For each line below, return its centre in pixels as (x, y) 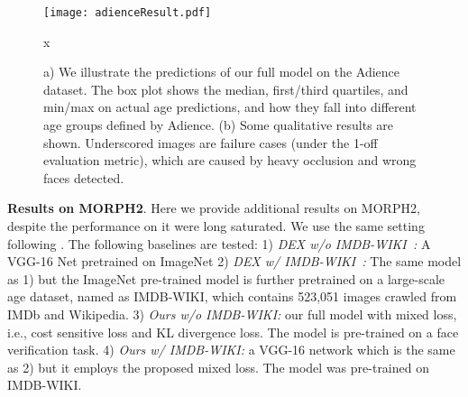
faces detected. (84, 177)
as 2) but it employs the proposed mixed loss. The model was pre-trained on (218, 367)
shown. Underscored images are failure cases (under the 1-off (211, 142)
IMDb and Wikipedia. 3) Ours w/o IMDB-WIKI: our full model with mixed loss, (232, 314)
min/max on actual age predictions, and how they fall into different (230, 107)
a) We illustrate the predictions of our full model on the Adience (222, 72)
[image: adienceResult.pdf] (128, 13)
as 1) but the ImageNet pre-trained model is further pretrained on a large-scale (226, 278)
